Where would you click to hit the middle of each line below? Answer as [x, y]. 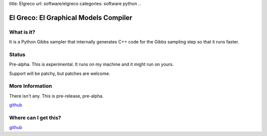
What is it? [22, 32]
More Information [30, 86]
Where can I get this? [35, 117]
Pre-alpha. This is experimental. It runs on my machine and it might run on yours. [91, 65]
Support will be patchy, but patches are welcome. [60, 73]
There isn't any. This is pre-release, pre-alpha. [56, 96]
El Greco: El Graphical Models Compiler [71, 17]
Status [17, 54]
